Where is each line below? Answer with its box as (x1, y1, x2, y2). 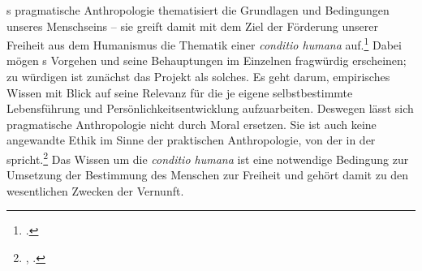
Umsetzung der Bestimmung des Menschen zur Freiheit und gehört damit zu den (6, 166, 409, 183)
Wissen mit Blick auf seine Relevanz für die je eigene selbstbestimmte (6, 84, 353, 101)
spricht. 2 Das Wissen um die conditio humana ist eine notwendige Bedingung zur (6, 148, 409, 167)
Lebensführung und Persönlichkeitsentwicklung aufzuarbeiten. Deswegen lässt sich (6, 100, 414, 117)
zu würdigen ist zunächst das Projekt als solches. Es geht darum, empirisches (6, 68, 390, 85)
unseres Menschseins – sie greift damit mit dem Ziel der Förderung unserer (6, 17, 379, 34)
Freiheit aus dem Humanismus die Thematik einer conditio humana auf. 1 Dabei (6, 34, 402, 53)
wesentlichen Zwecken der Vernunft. (6, 182, 184, 199)
